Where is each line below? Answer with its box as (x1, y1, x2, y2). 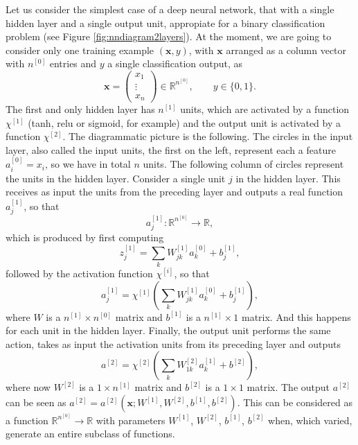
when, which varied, (268, 412, 352, 427)
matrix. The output (247, 380, 330, 394)
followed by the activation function (6, 266, 153, 281)
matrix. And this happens (241, 309, 351, 324)
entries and (49, 56, 97, 71)
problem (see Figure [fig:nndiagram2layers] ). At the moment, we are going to (6, 29, 332, 44)
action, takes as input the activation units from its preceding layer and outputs (6, 336, 341, 351)
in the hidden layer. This (235, 171, 341, 185)
